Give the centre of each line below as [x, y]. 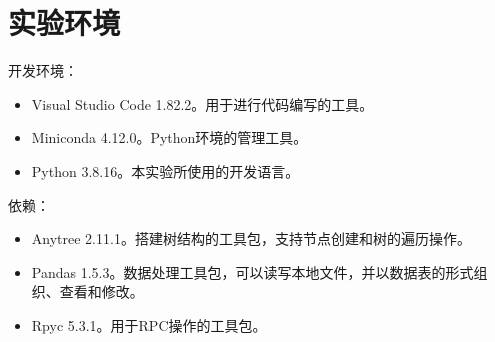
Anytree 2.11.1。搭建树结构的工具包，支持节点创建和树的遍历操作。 [251, 238]
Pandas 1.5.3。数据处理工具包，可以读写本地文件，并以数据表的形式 [252, 271]
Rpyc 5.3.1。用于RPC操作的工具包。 [149, 324]
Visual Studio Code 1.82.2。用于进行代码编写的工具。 [202, 103]
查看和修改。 [101, 291]
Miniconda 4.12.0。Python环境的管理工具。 [169, 137]
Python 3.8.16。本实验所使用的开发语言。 [165, 170]
